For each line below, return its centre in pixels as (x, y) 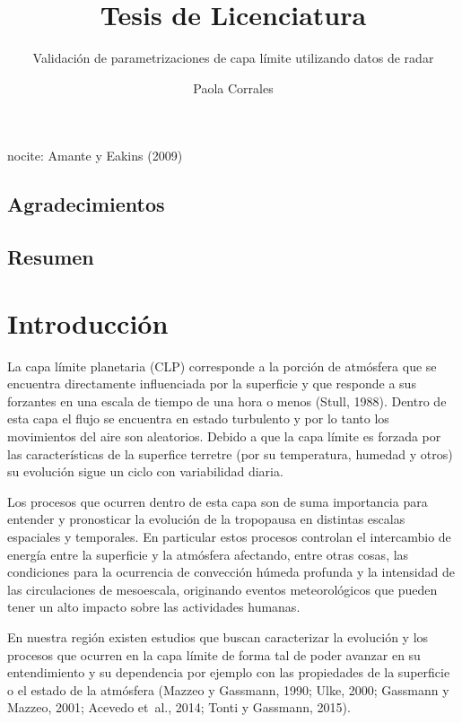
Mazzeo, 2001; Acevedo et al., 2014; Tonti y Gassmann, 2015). (179, 707)
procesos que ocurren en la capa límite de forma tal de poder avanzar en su (214, 654)
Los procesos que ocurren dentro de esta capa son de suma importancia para (218, 501)
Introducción (88, 322)
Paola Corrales (233, 87)
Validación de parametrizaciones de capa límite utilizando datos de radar (233, 58)
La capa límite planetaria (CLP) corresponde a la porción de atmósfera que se (222, 366)
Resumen (51, 257)
